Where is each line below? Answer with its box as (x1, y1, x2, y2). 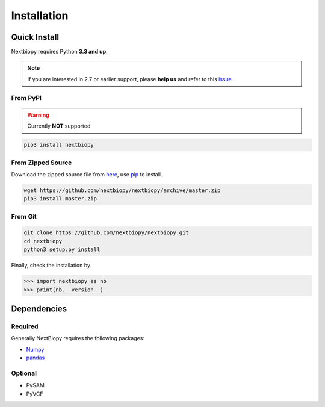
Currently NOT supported (27, 122, 91, 129)
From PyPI (11, 93, 42, 102)
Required (11, 322, 39, 331)
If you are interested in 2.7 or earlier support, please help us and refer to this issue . (27, 75, 234, 82)
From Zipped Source (11, 158, 72, 167)
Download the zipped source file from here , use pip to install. (11, 170, 162, 178)
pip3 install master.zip (23, 196, 97, 202)
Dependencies (11, 303, 67, 314)
